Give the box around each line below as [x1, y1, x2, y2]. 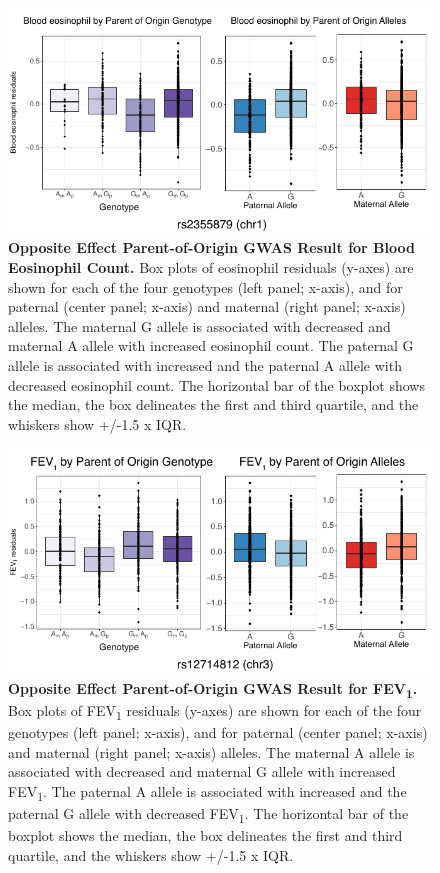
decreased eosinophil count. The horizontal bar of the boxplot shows [8, 374, 425, 395]
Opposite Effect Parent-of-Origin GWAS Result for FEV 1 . [8, 677, 418, 701]
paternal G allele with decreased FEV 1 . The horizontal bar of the [8, 802, 409, 826]
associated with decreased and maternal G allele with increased [8, 761, 396, 782]
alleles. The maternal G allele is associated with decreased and [8, 315, 391, 336]
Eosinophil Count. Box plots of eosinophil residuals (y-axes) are [8, 257, 414, 278]
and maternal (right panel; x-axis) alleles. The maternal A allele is [8, 741, 415, 762]
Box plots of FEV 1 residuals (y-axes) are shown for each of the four [8, 699, 422, 723]
